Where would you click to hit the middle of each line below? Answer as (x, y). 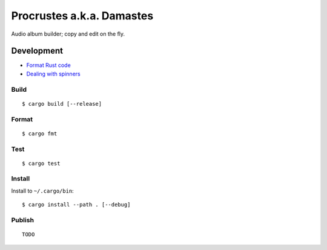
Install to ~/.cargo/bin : (42, 191)
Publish (23, 220)
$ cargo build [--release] (62, 104)
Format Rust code (48, 65)
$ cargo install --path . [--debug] (76, 205)
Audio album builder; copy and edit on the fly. (68, 34)
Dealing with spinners (54, 74)
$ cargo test (41, 163)
